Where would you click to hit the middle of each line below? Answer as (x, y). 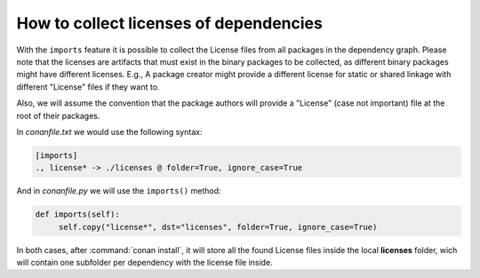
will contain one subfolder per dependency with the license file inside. (144, 262)
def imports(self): (77, 214)
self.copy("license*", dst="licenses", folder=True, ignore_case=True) (218, 227)
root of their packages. (58, 115)
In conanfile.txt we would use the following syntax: (109, 131)
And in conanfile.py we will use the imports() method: (119, 191)
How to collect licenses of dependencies (170, 23)
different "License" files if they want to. (88, 87)
